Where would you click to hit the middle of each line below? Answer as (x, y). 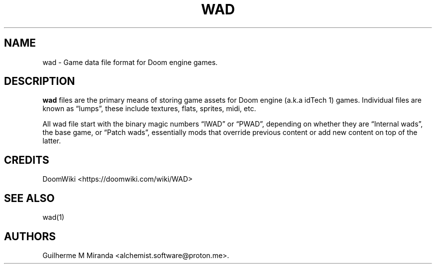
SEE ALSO (29, 198)
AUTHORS (30, 236)
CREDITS (27, 160)
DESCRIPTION (40, 81)
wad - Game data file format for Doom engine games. (130, 62)
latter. (52, 141)
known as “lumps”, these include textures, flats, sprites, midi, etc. (149, 109)
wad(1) (54, 217)
